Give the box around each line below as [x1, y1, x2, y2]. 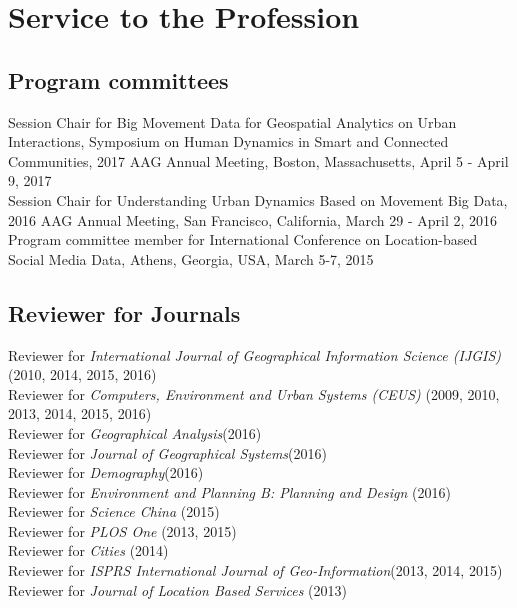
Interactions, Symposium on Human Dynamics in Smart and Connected [8, 131, 449, 152]
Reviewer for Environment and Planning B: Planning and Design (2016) [8, 481, 451, 502]
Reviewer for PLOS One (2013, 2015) [8, 520, 237, 541]
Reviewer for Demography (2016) [8, 462, 204, 483]
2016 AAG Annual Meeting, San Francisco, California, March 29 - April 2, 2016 [8, 209, 498, 230]
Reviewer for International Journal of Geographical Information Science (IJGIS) [8, 344, 502, 365]
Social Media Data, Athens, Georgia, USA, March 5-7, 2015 [8, 248, 374, 269]
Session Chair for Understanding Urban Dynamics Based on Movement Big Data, [8, 189, 508, 210]
